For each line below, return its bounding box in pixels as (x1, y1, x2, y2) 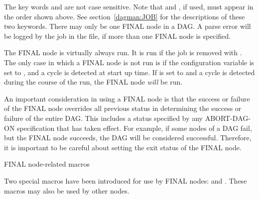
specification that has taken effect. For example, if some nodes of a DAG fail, (17, 122, 252, 133)
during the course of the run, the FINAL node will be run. (4, 77, 183, 87)
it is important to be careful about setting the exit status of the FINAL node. (4, 142, 242, 152)
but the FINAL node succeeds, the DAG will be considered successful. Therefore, (4, 132, 252, 143)
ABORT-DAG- (205, 112, 251, 123)
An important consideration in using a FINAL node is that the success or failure (4, 93, 250, 103)
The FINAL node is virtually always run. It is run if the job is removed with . (4, 47, 242, 58)
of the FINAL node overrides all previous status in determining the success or (4, 103, 242, 113)
